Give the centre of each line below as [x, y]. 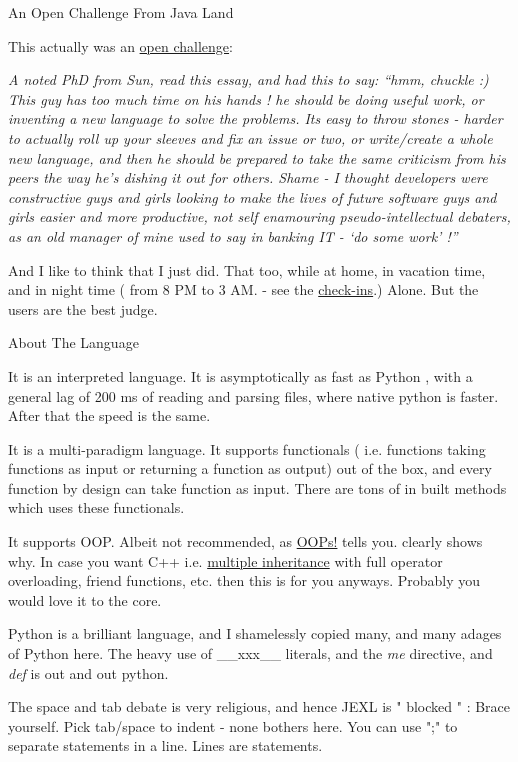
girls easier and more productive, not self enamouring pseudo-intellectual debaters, [259, 216]
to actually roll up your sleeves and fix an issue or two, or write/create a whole [250, 137]
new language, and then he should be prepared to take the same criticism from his [257, 157]
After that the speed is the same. [109, 415]
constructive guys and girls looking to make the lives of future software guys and [252, 196]
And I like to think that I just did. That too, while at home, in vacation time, [247, 269]
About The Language [73, 342]
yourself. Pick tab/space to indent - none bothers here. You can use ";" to [233, 725]
